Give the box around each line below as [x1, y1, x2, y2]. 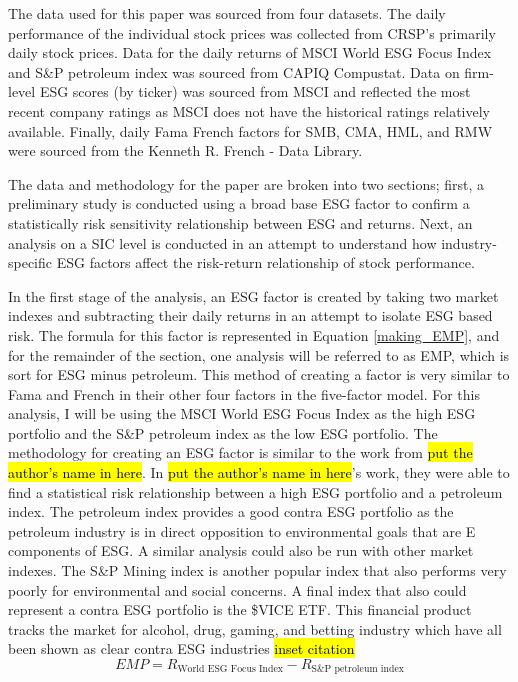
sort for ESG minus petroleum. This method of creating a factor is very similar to [8, 364, 510, 385]
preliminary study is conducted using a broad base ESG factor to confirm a [8, 193, 470, 214]
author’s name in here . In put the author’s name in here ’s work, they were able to [8, 462, 510, 483]
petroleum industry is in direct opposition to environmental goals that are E [8, 520, 476, 541]
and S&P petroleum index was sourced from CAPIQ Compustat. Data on [8, 61, 460, 82]
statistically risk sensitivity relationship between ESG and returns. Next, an [8, 212, 473, 233]
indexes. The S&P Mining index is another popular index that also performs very [8, 560, 507, 581]
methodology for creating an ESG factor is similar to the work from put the [8, 442, 473, 463]
